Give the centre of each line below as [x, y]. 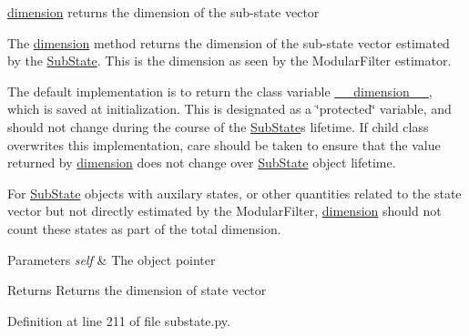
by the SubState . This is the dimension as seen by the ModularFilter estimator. [229, 61]
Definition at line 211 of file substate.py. [119, 320]
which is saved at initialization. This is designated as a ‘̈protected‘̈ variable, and [229, 109]
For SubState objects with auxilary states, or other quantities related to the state [234, 193]
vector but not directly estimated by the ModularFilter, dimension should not [224, 211]
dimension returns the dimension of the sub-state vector [163, 12]
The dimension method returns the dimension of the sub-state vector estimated [229, 42]
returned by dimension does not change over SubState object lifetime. [202, 163]
